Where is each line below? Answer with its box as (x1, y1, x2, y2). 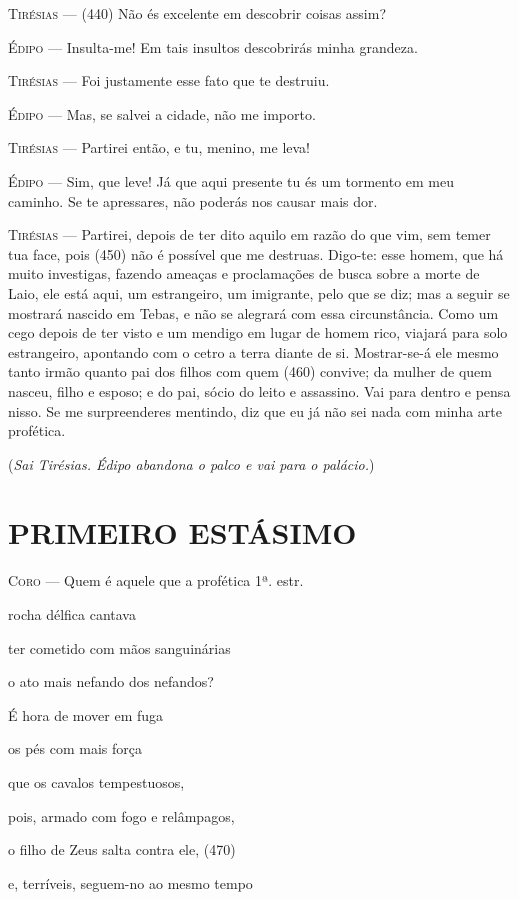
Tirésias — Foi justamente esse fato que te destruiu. (8, 70, 330, 91)
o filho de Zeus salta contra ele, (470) (8, 839, 236, 860)
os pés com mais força (8, 738, 143, 759)
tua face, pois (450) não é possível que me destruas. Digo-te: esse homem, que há (8, 243, 504, 264)
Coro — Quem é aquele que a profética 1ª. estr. (8, 570, 304, 591)
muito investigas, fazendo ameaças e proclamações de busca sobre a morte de (8, 263, 480, 284)
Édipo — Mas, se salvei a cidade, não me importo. (8, 103, 316, 124)
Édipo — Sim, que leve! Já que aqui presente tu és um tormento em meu (8, 170, 455, 191)
